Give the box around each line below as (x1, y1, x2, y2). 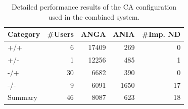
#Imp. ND (142, 29, 181, 39)
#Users (47, 29, 74, 39)
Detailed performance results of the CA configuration (12, 2, 177, 12)
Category (8, 29, 40, 39)
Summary (8, 92, 37, 102)
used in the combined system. (48, 11, 140, 22)
